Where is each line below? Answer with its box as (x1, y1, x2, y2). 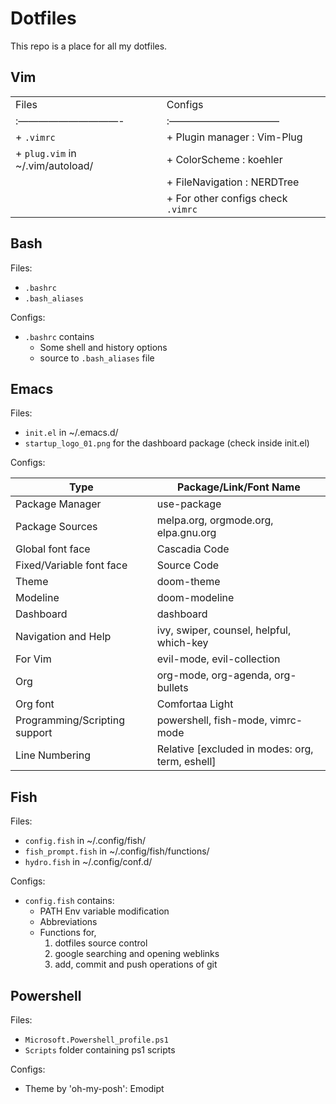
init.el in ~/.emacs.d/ (24, 427, 119, 439)
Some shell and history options (39, 341, 168, 353)
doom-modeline (156, 591, 235, 605)
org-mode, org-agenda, (156, 668, 272, 682)
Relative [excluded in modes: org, (156, 742, 314, 756)
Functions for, (39, 927, 97, 939)
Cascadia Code (156, 542, 230, 556)
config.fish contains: (24, 895, 115, 907)
